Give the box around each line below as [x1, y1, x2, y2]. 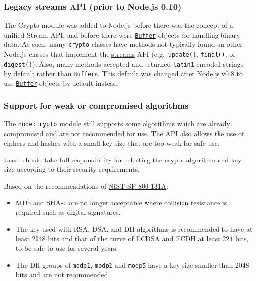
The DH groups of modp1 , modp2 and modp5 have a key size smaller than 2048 [15, 259, 249, 270]
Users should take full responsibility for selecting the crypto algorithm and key [4, 154, 242, 164]
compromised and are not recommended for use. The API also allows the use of [4, 128, 244, 138]
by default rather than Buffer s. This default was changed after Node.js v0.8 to [4, 68, 243, 79]
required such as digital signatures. [15, 207, 121, 217]
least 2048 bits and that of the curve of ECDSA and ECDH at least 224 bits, [15, 233, 249, 243]
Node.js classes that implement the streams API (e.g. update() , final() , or [4, 49, 236, 59]
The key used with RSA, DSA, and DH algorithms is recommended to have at [15, 223, 253, 234]
